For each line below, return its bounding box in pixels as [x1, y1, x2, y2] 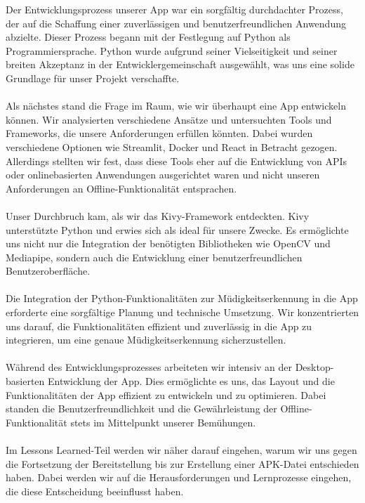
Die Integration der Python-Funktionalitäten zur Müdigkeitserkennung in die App [6, 291, 358, 306]
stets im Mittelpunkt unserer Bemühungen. [70, 414, 256, 429]
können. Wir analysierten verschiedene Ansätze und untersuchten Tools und [6, 112, 332, 126]
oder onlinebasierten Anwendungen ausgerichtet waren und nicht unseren [6, 167, 320, 182]
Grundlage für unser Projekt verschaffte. [6, 70, 180, 85]
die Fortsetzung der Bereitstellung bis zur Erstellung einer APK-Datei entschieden [6, 456, 359, 471]
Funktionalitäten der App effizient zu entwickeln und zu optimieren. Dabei [6, 387, 326, 402]
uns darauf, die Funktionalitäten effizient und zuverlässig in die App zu [6, 318, 312, 333]
